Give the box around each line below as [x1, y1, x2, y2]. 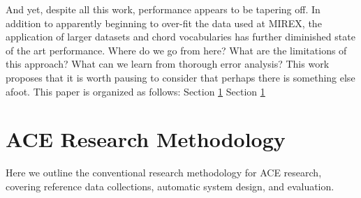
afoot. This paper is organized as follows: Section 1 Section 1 [6, 84, 265, 98]
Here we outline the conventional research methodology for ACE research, [6, 165, 322, 180]
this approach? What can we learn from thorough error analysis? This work [6, 56, 330, 71]
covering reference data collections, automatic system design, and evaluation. [6, 178, 334, 193]
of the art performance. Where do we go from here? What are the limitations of [6, 43, 347, 57]
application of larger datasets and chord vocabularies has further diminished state [6, 29, 355, 44]
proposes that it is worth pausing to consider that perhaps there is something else [6, 70, 355, 84]
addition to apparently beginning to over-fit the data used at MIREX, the [6, 15, 322, 30]
